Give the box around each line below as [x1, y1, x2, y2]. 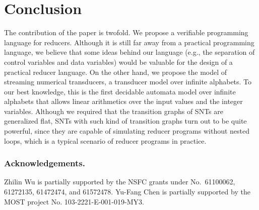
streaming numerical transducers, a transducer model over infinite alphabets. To [4, 76, 252, 87]
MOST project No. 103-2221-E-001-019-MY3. [4, 196, 144, 206]
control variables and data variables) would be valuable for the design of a [4, 56, 233, 67]
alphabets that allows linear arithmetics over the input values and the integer [4, 96, 243, 107]
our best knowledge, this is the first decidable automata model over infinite [4, 86, 236, 96]
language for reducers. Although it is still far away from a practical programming [4, 37, 254, 47]
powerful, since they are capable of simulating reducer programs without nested [4, 126, 250, 136]
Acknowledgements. [4, 157, 85, 169]
